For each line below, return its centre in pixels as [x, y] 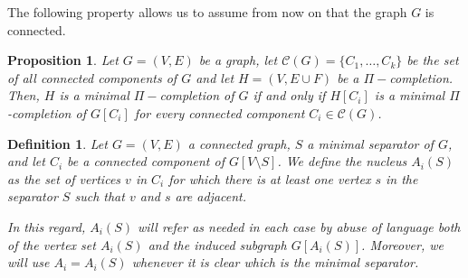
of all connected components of [92, 77]
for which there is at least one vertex [270, 178]
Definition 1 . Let [57, 143]
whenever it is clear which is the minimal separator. [275, 262]
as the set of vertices [64, 178]
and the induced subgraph [217, 244]
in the [402, 178]
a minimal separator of [370, 143]
